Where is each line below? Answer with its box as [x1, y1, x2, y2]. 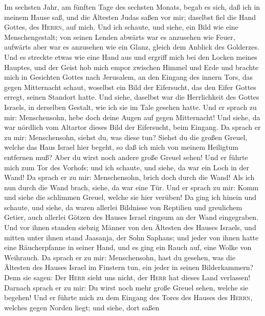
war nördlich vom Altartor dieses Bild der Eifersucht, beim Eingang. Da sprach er [4, 122, 261, 132]
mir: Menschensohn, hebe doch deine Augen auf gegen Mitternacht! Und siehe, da [4, 111, 260, 122]
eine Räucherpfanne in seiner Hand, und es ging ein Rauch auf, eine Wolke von [4, 242, 252, 253]
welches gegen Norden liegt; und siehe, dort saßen [4, 302, 160, 312]
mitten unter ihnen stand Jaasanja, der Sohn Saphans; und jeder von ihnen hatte [4, 232, 259, 242]
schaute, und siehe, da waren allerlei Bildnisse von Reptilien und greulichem [4, 201, 242, 212]
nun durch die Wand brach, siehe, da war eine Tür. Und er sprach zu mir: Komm [4, 182, 259, 192]
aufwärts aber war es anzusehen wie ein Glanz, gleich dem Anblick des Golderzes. [4, 41, 259, 52]
